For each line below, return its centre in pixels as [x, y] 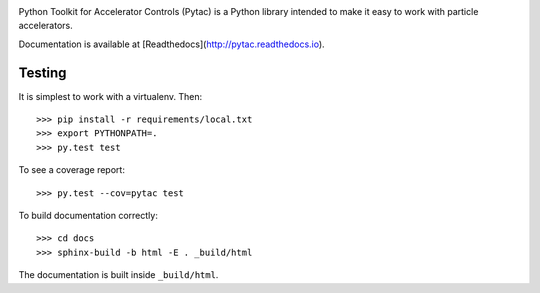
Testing [42, 72]
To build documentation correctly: [88, 216]
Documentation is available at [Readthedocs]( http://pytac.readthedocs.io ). [171, 44]
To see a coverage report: [71, 170]
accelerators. [46, 26]
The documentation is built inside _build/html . [118, 275]
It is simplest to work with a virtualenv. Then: [110, 96]
